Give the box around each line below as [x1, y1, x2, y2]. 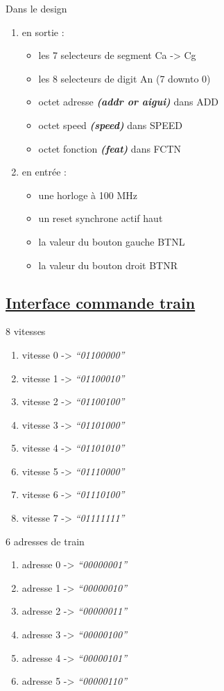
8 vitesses [6, 324, 46, 339]
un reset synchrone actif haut [38, 211, 163, 225]
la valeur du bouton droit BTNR [38, 257, 178, 272]
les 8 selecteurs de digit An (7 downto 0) [38, 71, 211, 85]
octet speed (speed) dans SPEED [38, 117, 183, 132]
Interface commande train [6, 291, 196, 313]
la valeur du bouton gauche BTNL [38, 234, 185, 248]
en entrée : [21, 164, 67, 179]
